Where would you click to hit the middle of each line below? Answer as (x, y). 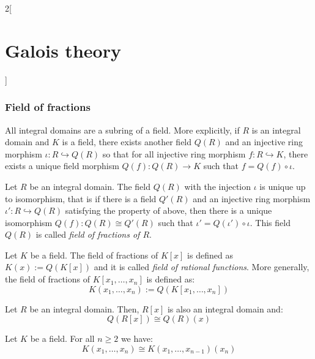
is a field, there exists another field (127, 142)
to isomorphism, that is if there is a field (81, 198)
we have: (137, 338)
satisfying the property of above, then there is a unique (169, 210)
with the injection (218, 186)
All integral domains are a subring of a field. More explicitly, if (122, 130)
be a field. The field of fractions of (94, 255)
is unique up (283, 186)
